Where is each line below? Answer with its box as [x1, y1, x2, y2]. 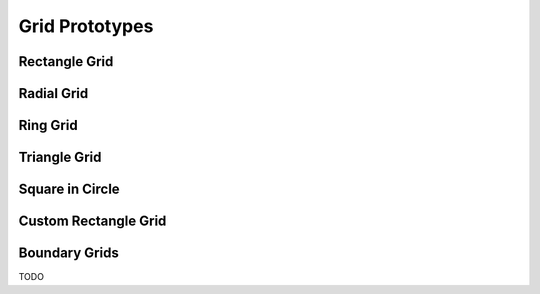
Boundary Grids [18, 245, 119, 262]
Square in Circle [18, 181, 120, 198]
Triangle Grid [18, 149, 102, 166]
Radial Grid [18, 85, 89, 102]
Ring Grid [18, 117, 79, 134]
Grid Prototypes [18, 15, 154, 37]
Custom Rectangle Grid [18, 213, 167, 230]
